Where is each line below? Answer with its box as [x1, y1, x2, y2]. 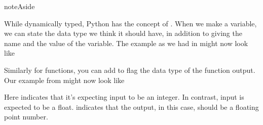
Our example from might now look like [4, 74, 125, 85]
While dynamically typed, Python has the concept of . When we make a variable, [4, 18, 257, 28]
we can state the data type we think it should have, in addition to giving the [4, 28, 242, 38]
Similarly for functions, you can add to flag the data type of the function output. [4, 64, 255, 75]
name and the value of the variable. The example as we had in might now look [4, 37, 248, 48]
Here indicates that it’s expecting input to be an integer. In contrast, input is [4, 92, 244, 102]
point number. [4, 111, 48, 122]
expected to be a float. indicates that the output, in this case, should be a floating [4, 101, 259, 112]
